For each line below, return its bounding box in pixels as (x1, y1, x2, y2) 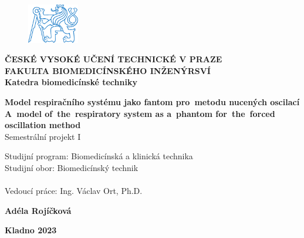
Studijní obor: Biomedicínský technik (5, 161, 139, 173)
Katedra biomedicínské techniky (5, 76, 137, 88)
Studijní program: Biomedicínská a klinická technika (5, 150, 193, 162)
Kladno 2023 (5, 224, 57, 236)
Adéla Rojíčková (5, 204, 72, 216)
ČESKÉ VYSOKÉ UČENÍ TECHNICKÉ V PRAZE (5, 53, 222, 65)
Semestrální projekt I (5, 130, 81, 142)
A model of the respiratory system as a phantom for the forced (5, 107, 275, 119)
